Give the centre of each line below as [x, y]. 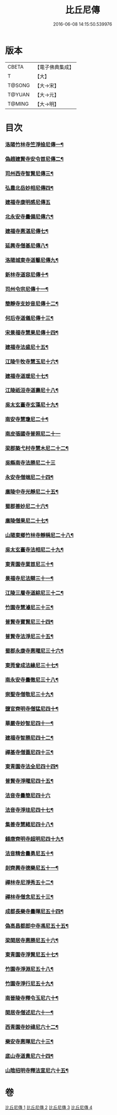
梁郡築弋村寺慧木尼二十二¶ [37, 448]
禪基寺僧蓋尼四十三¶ [29, 752]
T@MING [18, 104]
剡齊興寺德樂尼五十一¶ [32, 868]
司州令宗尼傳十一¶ [27, 289]
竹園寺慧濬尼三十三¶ [29, 607]
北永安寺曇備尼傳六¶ [29, 217]
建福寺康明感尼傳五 [28, 202]
